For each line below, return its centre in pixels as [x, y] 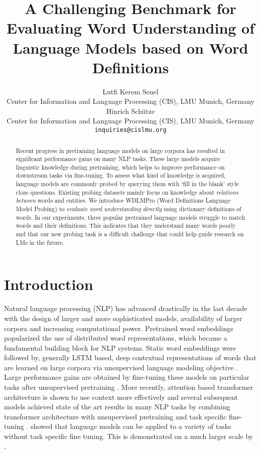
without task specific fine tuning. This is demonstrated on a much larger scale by [129, 436]
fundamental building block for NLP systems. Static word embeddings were [120, 347]
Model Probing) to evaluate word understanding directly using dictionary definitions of [128, 209]
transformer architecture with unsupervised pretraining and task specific [115, 416]
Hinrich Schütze [131, 111]
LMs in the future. [40, 242]
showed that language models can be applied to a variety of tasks [131, 426]
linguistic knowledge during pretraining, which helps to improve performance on [120, 167]
